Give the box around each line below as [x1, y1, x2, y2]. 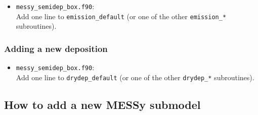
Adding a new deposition [4, 42, 108, 54]
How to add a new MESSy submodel [4, 96, 201, 112]
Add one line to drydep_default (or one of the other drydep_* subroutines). [16, 72, 254, 82]
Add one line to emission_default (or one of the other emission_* [16, 11, 227, 21]
